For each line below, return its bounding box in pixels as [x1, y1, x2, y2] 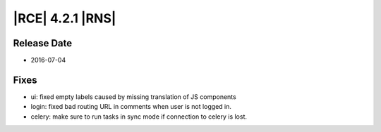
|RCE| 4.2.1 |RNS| [13, 11, 116, 26]
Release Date [13, 37, 73, 49]
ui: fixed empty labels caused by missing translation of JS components [30, 92, 236, 101]
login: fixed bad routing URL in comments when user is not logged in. [30, 103, 232, 111]
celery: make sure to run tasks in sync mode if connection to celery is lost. [30, 112, 247, 121]
